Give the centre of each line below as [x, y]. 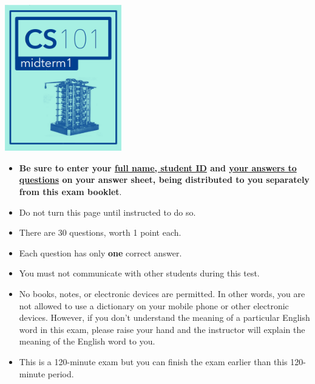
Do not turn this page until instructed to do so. [107, 212]
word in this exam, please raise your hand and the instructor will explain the [162, 329]
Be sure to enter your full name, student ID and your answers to [158, 167]
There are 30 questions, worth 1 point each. [100, 232]
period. [61, 373]
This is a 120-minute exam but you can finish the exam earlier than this [153, 361]
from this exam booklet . [70, 191]
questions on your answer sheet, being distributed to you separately [164, 180]
